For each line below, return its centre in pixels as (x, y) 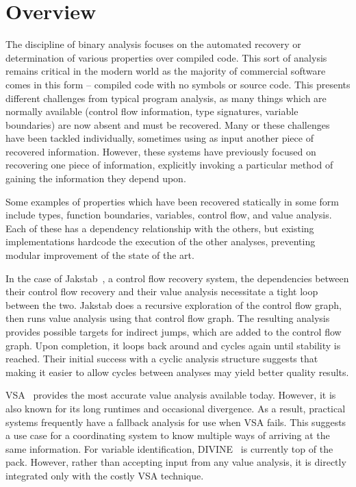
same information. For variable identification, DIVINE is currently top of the (169, 448)
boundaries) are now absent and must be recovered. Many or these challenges (168, 124)
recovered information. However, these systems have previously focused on (161, 151)
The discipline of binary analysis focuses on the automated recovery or (153, 44)
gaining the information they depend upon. (96, 178)
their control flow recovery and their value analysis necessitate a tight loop (162, 291)
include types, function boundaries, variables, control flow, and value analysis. (169, 215)
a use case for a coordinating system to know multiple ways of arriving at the (168, 435)
